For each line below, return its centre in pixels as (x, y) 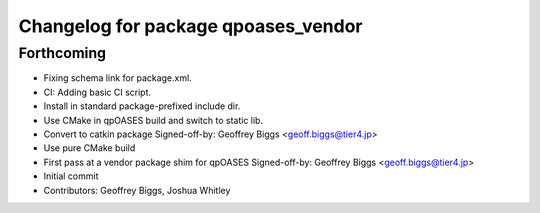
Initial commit (71, 176)
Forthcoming (62, 53)
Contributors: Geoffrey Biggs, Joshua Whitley (137, 190)
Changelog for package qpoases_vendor (190, 26)
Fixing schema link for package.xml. (117, 78)
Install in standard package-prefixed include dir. (142, 106)
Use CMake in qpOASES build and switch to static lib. (153, 120)
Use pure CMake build (89, 148)
